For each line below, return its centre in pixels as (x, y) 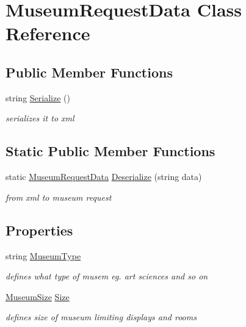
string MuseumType (43, 255)
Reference (48, 33)
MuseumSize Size (38, 296)
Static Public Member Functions (110, 151)
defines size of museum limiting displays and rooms (101, 317)
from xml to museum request (59, 197)
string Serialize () (38, 97)
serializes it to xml (40, 118)
